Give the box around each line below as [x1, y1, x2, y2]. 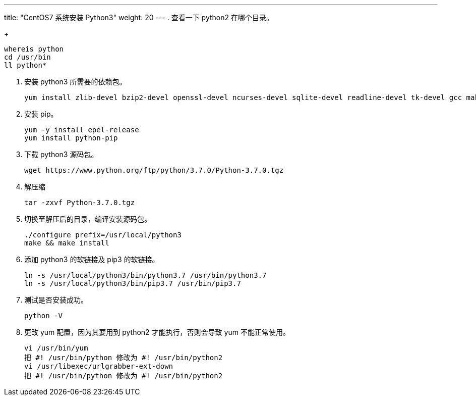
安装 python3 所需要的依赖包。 [24, 77, 127, 86]
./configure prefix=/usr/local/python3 [24, 231, 182, 239]
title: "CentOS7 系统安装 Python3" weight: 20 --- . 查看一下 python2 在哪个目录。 [4, 13, 273, 22]
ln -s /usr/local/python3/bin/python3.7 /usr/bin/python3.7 [24, 271, 267, 279]
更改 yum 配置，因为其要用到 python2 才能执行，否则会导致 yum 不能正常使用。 [24, 328, 290, 336]
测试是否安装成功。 [24, 295, 88, 304]
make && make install [24, 239, 109, 247]
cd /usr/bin [4, 53, 51, 61]
